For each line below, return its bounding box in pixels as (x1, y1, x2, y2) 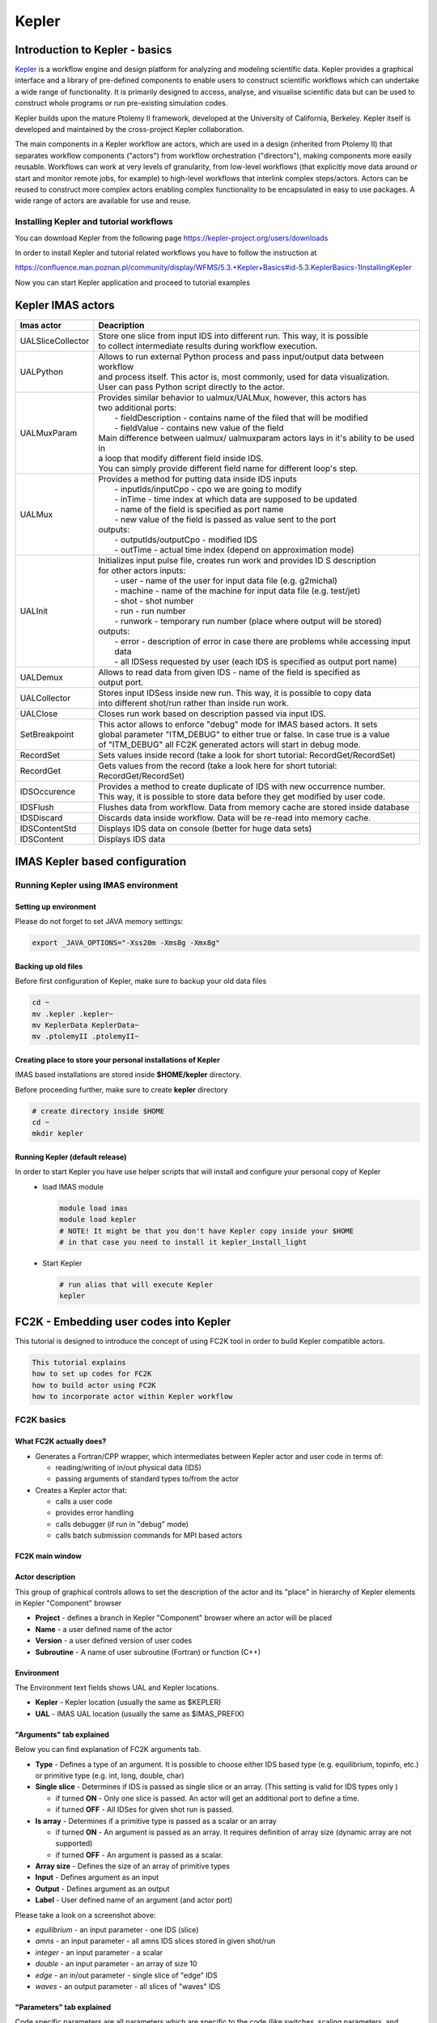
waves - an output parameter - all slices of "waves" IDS (35, 1981, 221, 1991)
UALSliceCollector (19, 335, 90, 346)
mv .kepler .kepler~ (32, 1009, 113, 1019)
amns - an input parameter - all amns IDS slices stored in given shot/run (35, 1936, 275, 1946)
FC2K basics (15, 1414, 66, 1426)
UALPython (19, 366, 64, 377)
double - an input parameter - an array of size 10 (35, 1959, 197, 1969)
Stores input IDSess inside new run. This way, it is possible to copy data (98, 687, 371, 698)
